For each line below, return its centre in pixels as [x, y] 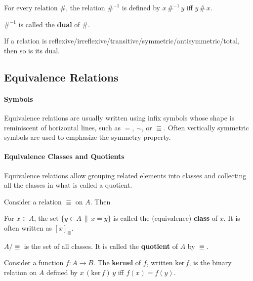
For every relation [31, 7]
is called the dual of [49, 24]
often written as [28, 227]
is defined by [141, 7]
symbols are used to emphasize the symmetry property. [87, 137]
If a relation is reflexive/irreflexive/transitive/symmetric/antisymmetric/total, [122, 41]
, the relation [85, 7]
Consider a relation [33, 201]
